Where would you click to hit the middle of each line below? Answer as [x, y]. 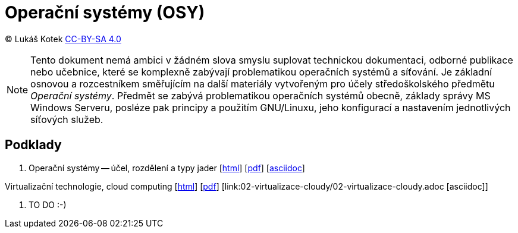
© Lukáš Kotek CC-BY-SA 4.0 [63, 39]
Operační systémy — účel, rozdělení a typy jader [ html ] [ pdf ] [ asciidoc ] [167, 168]
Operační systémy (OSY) [105, 12]
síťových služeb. [67, 119]
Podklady [33, 145]
